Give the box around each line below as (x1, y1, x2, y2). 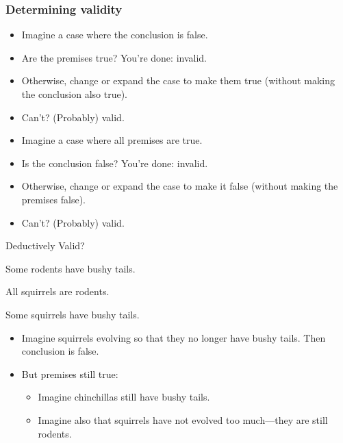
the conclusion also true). (21, 87, 127, 101)
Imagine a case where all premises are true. (21, 133, 203, 147)
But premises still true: (21, 366, 118, 381)
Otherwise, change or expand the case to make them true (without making (21, 73, 335, 88)
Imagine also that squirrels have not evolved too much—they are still (38, 412, 328, 427)
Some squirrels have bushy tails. (5, 307, 140, 321)
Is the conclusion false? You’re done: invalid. (21, 155, 208, 170)
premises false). (21, 192, 86, 206)
